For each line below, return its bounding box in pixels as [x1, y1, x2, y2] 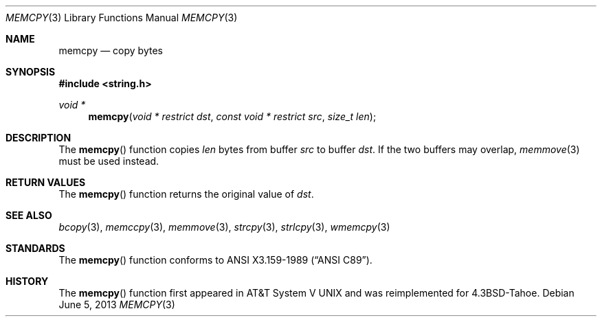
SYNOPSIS [5, 66, 56, 78]
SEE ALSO [5, 209, 52, 221]
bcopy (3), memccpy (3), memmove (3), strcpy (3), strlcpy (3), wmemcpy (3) [58, 221, 390, 233]
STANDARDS [5, 242, 65, 254]
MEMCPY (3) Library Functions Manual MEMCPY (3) [5, 12, 238, 23]
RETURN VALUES [5, 176, 86, 188]
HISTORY [5, 275, 49, 287]
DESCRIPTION [5, 132, 71, 143]
